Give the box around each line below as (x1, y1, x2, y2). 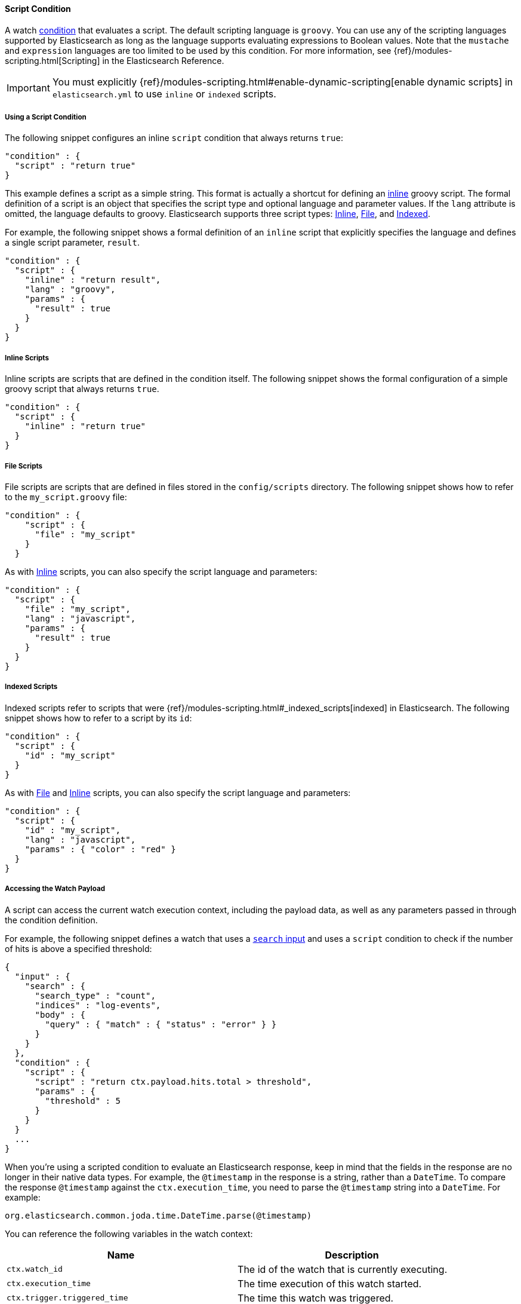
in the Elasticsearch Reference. (102, 55, 224, 66)
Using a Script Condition (5, 113, 87, 121)
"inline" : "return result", (24, 275, 161, 285)
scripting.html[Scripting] (5, 55, 100, 66)
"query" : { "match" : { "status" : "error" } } (45, 1019, 277, 1029)
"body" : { (35, 1009, 85, 1020)
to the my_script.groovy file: (5, 491, 127, 502)
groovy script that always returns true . (5, 384, 159, 394)
